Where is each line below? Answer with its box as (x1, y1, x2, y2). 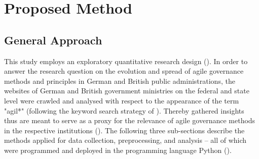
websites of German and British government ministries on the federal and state (4, 85, 249, 96)
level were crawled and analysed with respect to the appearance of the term (4, 95, 239, 105)
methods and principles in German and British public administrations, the (4, 75, 235, 86)
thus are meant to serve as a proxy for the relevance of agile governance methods (4, 115, 255, 126)
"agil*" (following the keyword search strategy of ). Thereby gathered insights (4, 105, 244, 116)
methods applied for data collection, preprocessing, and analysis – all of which (4, 135, 247, 145)
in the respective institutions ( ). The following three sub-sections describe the (4, 125, 245, 135)
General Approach (4, 32, 102, 47)
